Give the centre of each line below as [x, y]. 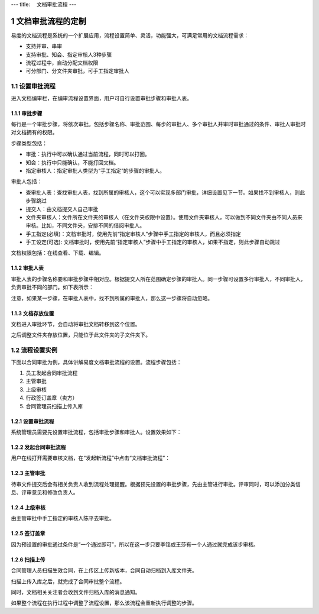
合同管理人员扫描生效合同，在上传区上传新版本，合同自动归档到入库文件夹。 [104, 570]
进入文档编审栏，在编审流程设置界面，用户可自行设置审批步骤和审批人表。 [101, 98]
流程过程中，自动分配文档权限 [62, 63]
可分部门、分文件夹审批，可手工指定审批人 [77, 71]
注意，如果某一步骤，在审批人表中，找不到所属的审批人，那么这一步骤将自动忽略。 [112, 298]
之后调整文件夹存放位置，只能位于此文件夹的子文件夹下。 [81, 335]
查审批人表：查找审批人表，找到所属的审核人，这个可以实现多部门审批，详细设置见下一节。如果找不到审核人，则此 [165, 192]
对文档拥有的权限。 [34, 133]
